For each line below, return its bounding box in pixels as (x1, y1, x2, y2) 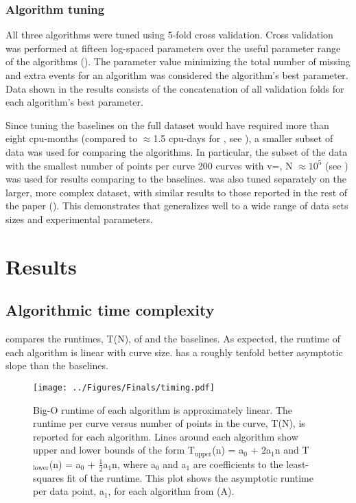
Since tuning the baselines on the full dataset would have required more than (5, 117, 329, 132)
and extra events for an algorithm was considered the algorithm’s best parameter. (5, 68, 348, 82)
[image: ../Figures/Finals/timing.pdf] (33, 382, 215, 393)
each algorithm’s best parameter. (5, 95, 143, 109)
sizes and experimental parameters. (5, 211, 153, 226)
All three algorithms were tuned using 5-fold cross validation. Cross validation (5, 27, 333, 42)
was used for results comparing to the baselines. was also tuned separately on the (5, 172, 347, 186)
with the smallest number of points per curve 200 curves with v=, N (5, 158, 293, 172)
